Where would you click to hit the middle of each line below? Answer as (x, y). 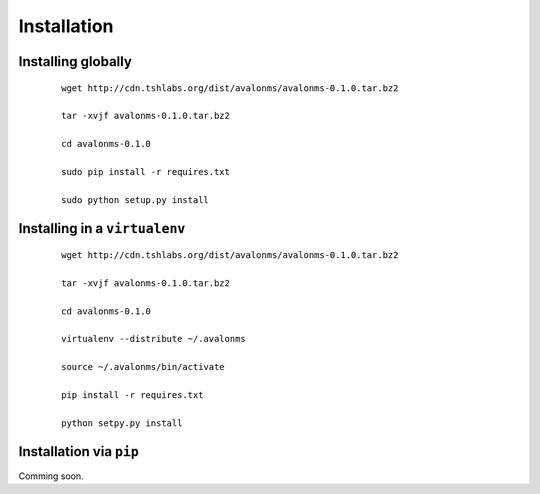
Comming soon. (51, 476)
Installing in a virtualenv (102, 228)
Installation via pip (78, 451)
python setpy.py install (122, 423)
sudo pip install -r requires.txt (145, 171)
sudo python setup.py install (135, 199)
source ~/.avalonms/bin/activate (143, 367)
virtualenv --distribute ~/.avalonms (154, 339)
